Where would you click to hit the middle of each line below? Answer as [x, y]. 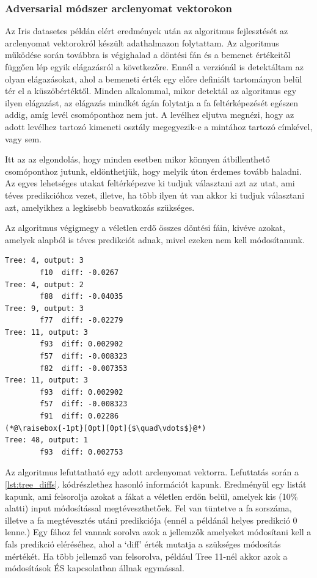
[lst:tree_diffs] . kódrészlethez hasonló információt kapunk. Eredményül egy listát [156, 484]
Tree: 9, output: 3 [44, 308]
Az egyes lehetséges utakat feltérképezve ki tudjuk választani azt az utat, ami [150, 183]
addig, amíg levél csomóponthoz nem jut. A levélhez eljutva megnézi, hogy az [150, 115]
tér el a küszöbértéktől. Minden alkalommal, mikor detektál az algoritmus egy [151, 91]
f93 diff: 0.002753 [82, 452]
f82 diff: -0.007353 [84, 368]
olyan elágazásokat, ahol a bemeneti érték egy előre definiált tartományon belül [154, 79]
